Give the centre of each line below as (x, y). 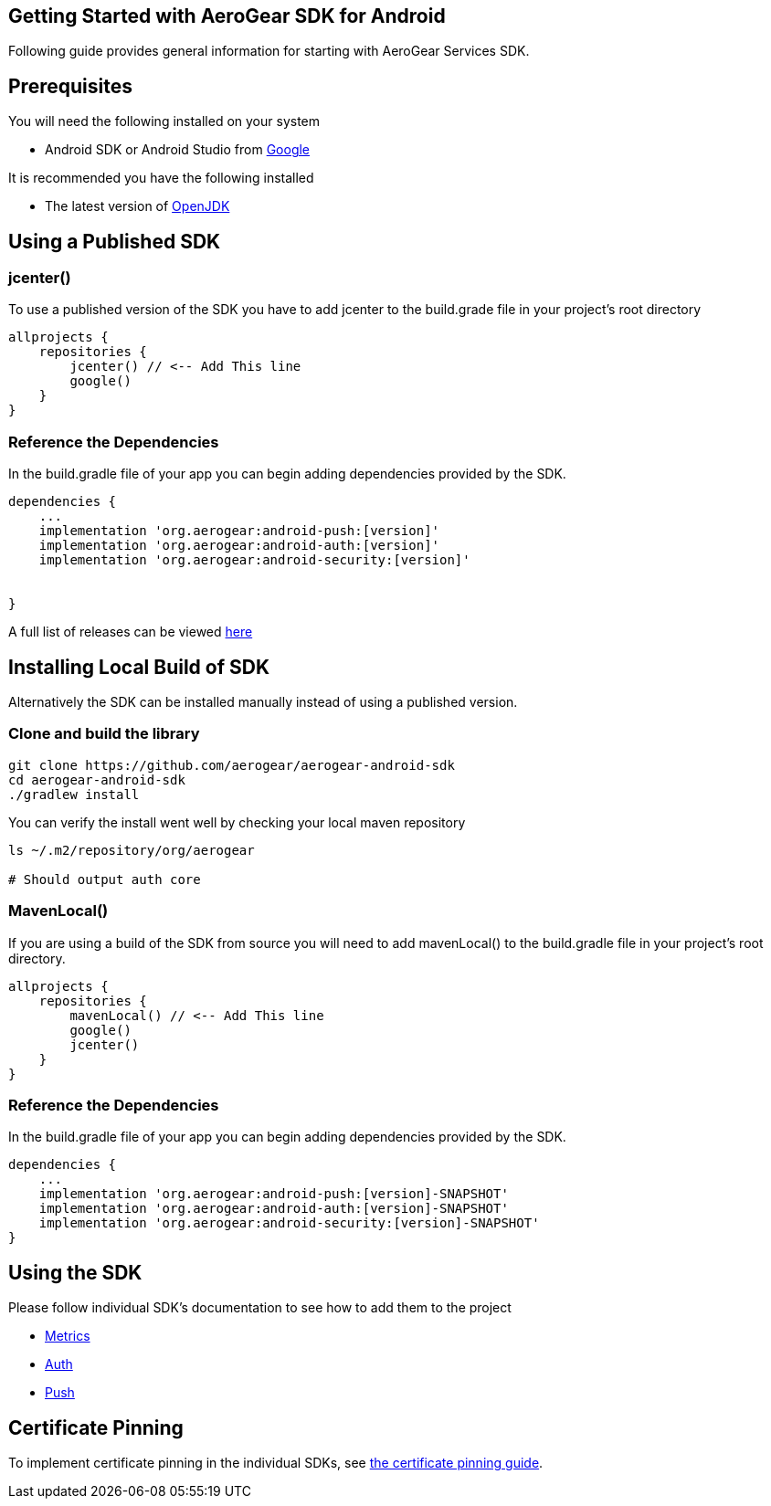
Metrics (68, 1336)
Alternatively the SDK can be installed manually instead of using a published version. (263, 702)
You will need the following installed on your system (164, 121)
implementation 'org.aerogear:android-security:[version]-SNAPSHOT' (289, 1223)
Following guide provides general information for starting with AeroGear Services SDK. (269, 51)
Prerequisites (70, 86)
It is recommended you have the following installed (161, 178)
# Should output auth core (105, 879)
